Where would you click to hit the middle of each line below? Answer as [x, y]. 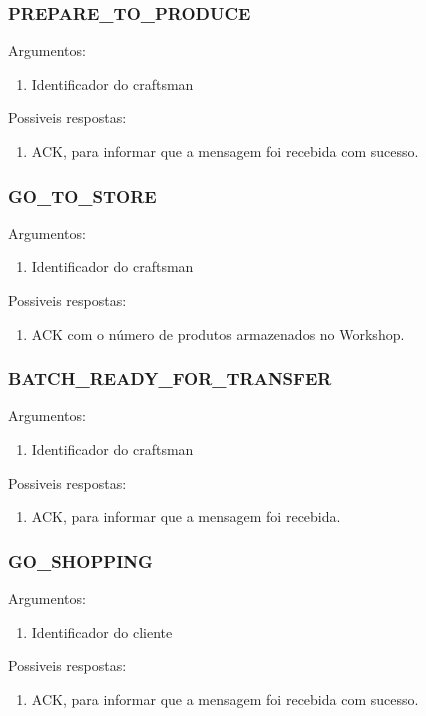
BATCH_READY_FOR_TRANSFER [170, 378]
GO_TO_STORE [82, 195]
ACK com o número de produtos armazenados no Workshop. [218, 333]
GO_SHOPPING [80, 560]
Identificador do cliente [102, 631]
